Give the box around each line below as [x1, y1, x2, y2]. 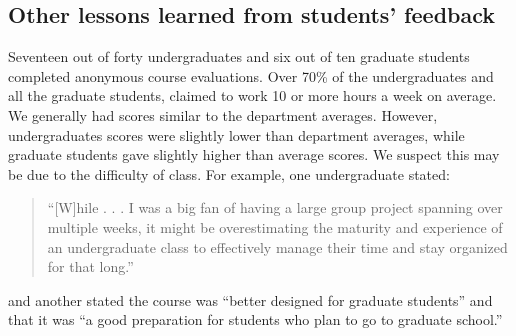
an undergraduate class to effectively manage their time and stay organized [47, 236, 508, 257]
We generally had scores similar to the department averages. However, [8, 104, 438, 125]
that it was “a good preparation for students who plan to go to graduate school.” [8, 309, 503, 330]
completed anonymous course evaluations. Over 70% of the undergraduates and [8, 65, 494, 86]
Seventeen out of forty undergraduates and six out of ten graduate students [8, 46, 470, 67]
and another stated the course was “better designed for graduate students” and [8, 289, 493, 310]
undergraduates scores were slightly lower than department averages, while [8, 124, 465, 145]
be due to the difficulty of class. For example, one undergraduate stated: [8, 163, 450, 184]
